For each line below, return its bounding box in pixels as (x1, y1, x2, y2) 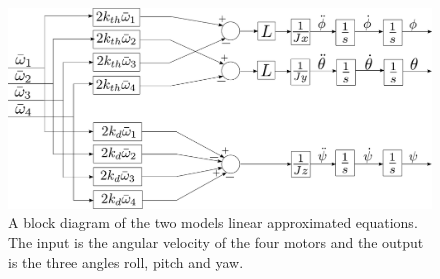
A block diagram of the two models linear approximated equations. (8, 212, 418, 233)
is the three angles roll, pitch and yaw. (8, 251, 244, 272)
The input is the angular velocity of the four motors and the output (8, 232, 424, 252)
